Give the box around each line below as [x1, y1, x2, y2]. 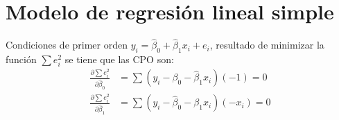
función [6, 52, 37, 67]
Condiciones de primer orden [6, 37, 128, 52]
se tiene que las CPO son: [64, 52, 174, 67]
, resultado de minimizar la [209, 37, 324, 52]
